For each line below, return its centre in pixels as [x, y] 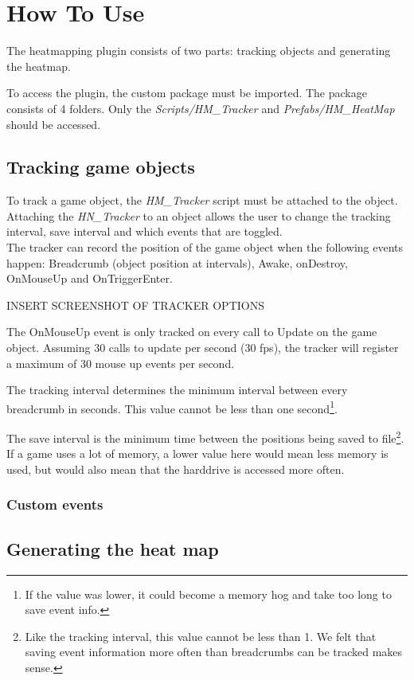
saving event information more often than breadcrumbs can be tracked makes [214, 652]
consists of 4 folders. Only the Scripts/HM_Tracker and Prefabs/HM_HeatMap [201, 108]
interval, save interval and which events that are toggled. [145, 231]
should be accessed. [54, 124]
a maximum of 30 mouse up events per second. [121, 363]
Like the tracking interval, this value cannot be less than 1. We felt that [201, 636]
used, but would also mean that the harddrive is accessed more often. [176, 469]
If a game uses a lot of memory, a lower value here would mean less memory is [197, 453]
